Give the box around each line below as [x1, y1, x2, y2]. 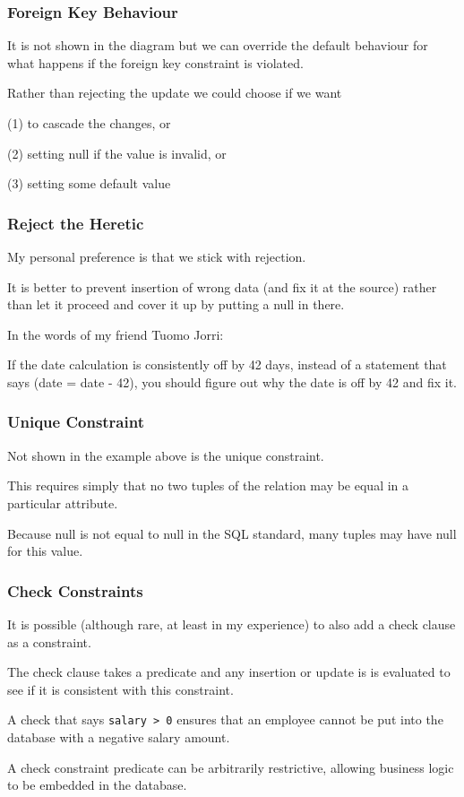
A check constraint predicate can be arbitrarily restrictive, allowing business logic [7, 758, 454, 776]
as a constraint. [7, 632, 91, 651]
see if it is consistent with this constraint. [7, 680, 234, 698]
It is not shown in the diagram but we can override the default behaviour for [7, 36, 428, 55]
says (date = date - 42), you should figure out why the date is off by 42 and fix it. [7, 372, 457, 391]
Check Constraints [7, 579, 143, 602]
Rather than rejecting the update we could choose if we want [7, 83, 342, 102]
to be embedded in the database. [7, 775, 187, 794]
